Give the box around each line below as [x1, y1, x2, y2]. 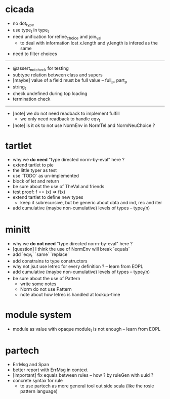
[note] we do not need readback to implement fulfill [12, 110, 120, 116]
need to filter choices [12, 51, 57, 57]
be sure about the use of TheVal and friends [12, 184, 105, 190]
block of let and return [12, 178, 59, 184]
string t [12, 83, 26, 91]
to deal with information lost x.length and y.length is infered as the [20, 40, 158, 46]
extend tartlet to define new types [12, 194, 83, 200]
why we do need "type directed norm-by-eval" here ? [12, 157, 125, 163]
